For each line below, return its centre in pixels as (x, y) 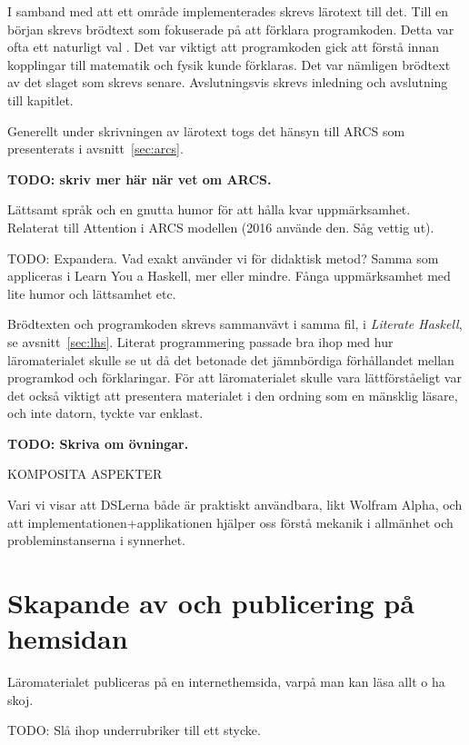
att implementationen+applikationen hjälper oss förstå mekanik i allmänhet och (230, 522)
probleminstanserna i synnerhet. (96, 540)
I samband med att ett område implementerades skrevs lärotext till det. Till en (228, 11)
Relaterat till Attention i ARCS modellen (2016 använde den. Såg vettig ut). (221, 227)
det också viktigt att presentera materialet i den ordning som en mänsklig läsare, (233, 395)
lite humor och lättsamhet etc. (92, 293)
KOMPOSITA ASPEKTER (85, 474)
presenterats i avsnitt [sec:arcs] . (95, 149)
